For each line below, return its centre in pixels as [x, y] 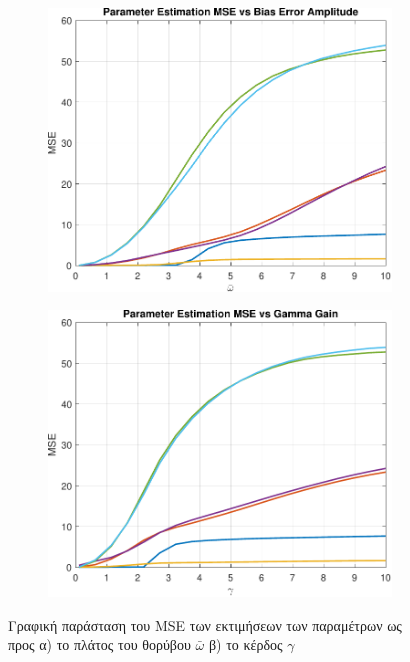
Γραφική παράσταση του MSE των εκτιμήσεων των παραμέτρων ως [205, 624]
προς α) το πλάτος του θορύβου [99, 644]
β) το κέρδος [245, 644]
